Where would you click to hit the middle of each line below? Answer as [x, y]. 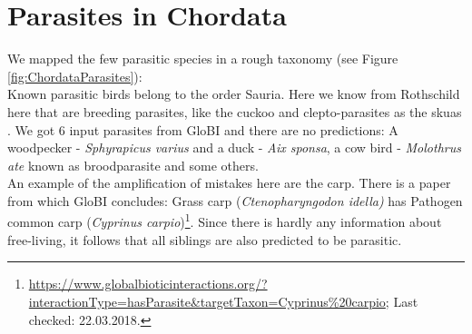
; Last [402, 301]
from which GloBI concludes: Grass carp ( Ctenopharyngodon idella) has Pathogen [235, 200]
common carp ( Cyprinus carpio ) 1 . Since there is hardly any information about [225, 221]
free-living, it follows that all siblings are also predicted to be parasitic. [205, 239]
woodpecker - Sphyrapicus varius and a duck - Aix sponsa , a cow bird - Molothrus [234, 147]
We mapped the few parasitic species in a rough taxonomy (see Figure [203, 59]
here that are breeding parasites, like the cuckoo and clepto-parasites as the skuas [235, 111]
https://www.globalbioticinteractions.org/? [148, 284]
